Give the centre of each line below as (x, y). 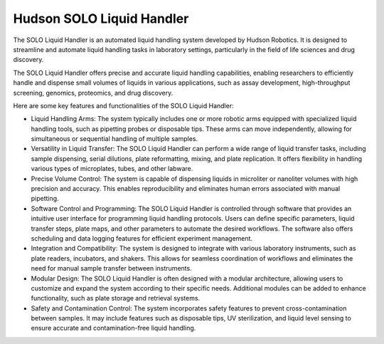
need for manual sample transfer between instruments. (111, 269)
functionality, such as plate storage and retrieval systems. (116, 298)
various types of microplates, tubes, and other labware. (112, 169)
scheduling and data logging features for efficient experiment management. (142, 238)
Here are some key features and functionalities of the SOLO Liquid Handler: (123, 105)
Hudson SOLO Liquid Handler (101, 19)
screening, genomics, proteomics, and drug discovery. (93, 93)
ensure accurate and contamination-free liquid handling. (113, 328)
